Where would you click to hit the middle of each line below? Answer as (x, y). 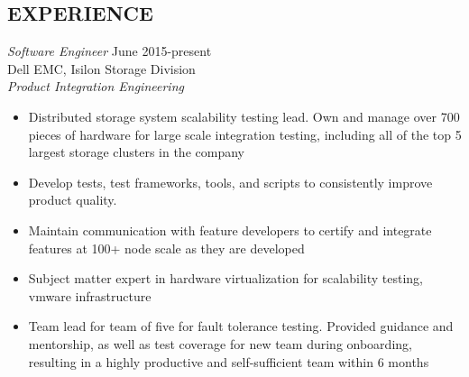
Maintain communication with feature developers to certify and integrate (230, 230)
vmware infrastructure (90, 295)
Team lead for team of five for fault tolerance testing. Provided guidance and (241, 326)
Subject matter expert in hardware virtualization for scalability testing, (225, 278)
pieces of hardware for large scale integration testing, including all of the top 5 (245, 134)
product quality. (73, 200)
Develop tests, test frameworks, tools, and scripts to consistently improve (230, 182)
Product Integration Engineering (96, 86)
